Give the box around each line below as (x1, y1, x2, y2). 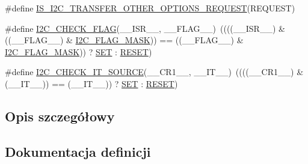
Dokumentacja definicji (5, 142, 151, 160)
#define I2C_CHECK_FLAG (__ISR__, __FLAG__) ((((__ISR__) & (5, 22, 285, 34)
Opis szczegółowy (5, 106, 115, 125)
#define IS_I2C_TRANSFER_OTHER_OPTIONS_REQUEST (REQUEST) (5, 2, 295, 14)
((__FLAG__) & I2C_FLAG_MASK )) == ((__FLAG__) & (5, 34, 244, 46)
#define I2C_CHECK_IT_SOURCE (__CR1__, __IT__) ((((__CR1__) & (5, 65, 304, 78)
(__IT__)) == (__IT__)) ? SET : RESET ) (5, 77, 178, 90)
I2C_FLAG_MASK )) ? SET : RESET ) (5, 45, 152, 58)
